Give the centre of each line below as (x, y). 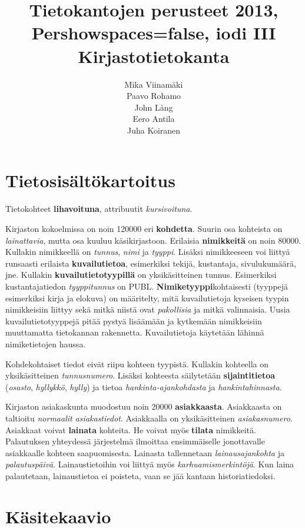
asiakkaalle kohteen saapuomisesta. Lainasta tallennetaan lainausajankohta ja (145, 452)
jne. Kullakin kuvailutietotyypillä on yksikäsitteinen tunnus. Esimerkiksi (141, 275)
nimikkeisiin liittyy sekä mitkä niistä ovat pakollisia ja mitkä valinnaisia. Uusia (148, 309)
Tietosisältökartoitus (90, 180)
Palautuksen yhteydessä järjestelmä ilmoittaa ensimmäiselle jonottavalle (135, 441)
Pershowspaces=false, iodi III (154, 33)
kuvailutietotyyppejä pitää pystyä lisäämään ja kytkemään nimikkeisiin (134, 321)
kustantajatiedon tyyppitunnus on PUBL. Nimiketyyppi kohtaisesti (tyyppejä (147, 286)
